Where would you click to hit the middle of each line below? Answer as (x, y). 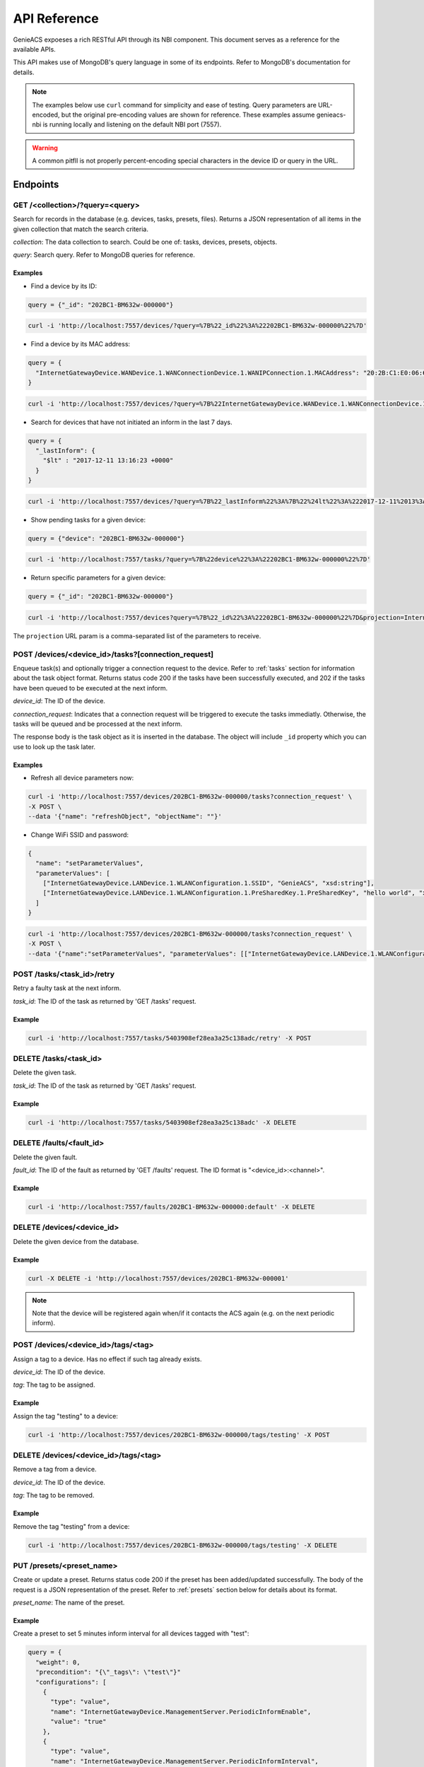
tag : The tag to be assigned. (54, 1385)
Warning (45, 148)
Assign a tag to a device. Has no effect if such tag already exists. (107, 1359)
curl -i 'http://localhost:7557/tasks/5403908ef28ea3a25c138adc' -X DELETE (162, 1122)
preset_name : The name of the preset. (69, 1603)
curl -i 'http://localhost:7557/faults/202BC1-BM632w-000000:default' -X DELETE (171, 1207)
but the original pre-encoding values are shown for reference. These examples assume (188, 115)
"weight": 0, (58, 1662)
